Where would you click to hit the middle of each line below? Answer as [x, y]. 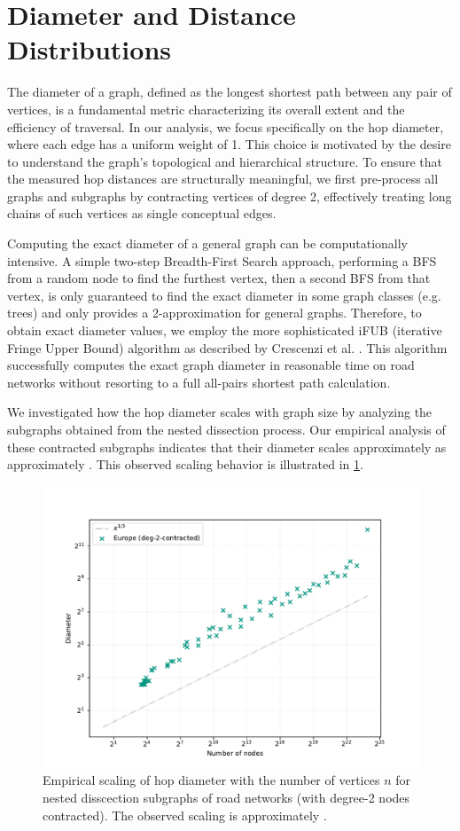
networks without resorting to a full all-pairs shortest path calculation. [199, 382]
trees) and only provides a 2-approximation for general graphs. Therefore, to [214, 313]
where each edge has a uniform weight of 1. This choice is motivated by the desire [229, 144]
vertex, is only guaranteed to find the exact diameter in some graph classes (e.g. [224, 295]
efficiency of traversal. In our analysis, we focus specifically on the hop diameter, [226, 126]
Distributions [89, 49]
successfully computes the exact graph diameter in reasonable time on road [211, 365]
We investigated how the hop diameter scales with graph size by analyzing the [220, 412]
